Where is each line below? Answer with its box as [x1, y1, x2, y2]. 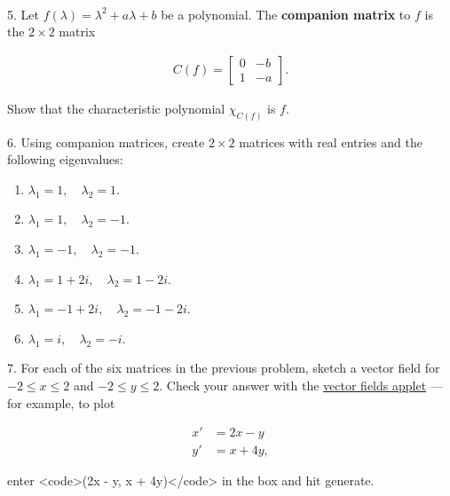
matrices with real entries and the [239, 132, 422, 151]
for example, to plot [7, 393, 115, 412]
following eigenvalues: [7, 150, 123, 169]
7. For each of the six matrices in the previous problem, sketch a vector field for [7, 358, 440, 377]
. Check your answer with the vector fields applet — [159, 376, 443, 395]
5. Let [7, 4, 39, 23]
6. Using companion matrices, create [7, 132, 205, 151]
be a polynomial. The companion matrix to [161, 4, 411, 23]
